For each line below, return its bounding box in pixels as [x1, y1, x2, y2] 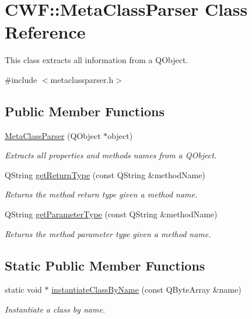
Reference [5, 20, 86, 44]
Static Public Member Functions [5, 256, 205, 274]
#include [5, 73, 37, 85]
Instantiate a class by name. [5, 303, 106, 315]
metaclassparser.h [50, 73, 114, 85]
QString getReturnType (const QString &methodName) [5, 168, 205, 181]
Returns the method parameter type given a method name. [5, 227, 211, 240]
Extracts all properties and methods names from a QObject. [5, 149, 217, 161]
